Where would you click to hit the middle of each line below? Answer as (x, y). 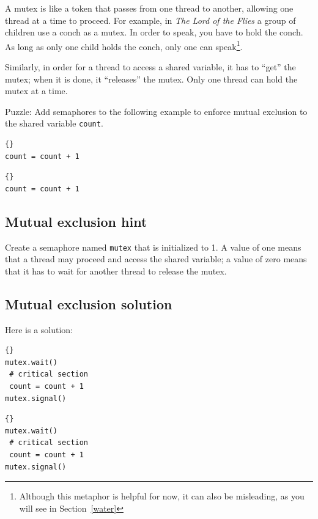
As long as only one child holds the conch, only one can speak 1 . (124, 45)
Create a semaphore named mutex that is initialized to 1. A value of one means (153, 247)
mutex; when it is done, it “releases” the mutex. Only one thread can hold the (151, 79)
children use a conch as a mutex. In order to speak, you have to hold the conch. (154, 32)
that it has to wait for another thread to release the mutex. (116, 271)
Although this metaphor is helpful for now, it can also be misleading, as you (162, 496)
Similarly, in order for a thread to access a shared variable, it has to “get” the (150, 67)
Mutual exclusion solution (89, 304)
